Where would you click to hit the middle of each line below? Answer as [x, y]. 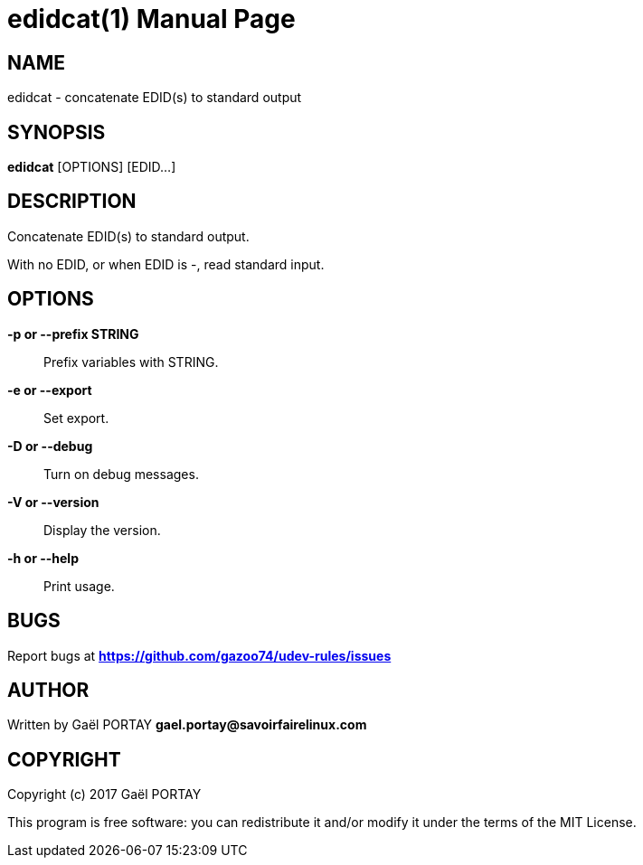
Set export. [76, 418]
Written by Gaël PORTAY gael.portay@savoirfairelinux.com [187, 725]
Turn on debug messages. [121, 474]
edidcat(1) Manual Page [151, 19]
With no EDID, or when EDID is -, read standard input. [166, 264]
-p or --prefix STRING [73, 334]
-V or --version [53, 502]
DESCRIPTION [72, 202]
